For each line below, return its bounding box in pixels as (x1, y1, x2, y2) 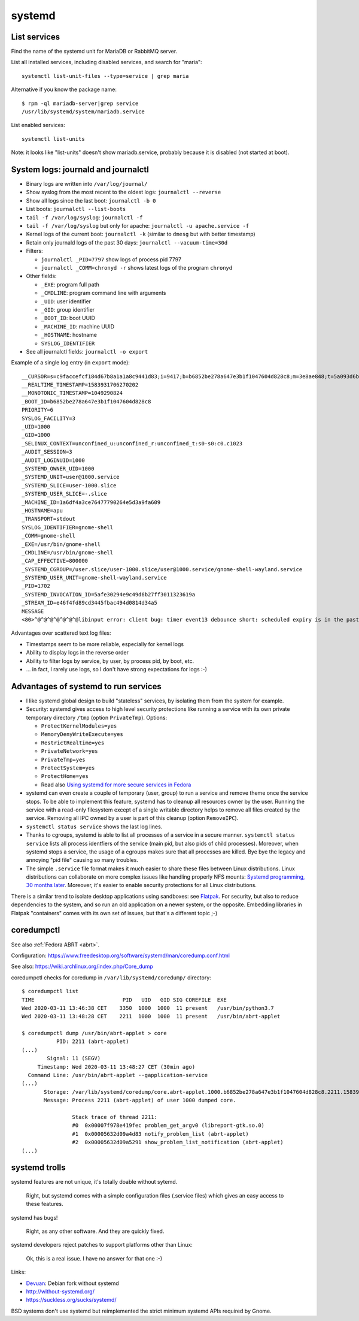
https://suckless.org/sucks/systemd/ (26, 1296, 117, 1304)
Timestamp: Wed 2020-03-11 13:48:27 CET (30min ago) (37, 1063, 196, 1070)
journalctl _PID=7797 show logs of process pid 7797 (41, 255, 182, 263)
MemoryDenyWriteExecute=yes (41, 731, 124, 738)
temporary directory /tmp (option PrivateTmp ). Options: (26, 714, 168, 721)
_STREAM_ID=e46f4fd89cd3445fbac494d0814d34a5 (22, 599, 158, 607)
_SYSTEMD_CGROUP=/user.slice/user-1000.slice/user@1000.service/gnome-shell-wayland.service (22, 566, 303, 572)
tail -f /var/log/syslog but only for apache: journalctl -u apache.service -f (26, 222, 250, 230)
